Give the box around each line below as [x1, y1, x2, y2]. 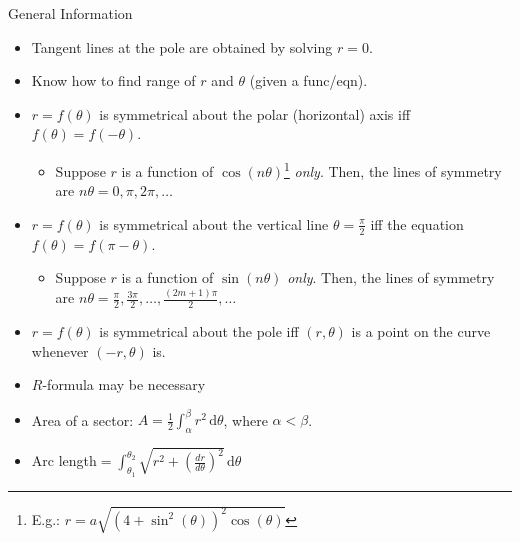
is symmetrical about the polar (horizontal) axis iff [99, 103, 411, 124]
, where [223, 409, 268, 430]
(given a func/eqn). [249, 70, 368, 91]
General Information [8, 3, 133, 23]
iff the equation [370, 213, 464, 234]
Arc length [31, 450, 97, 471]
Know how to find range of [31, 70, 196, 91]
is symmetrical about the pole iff [99, 320, 299, 341]
